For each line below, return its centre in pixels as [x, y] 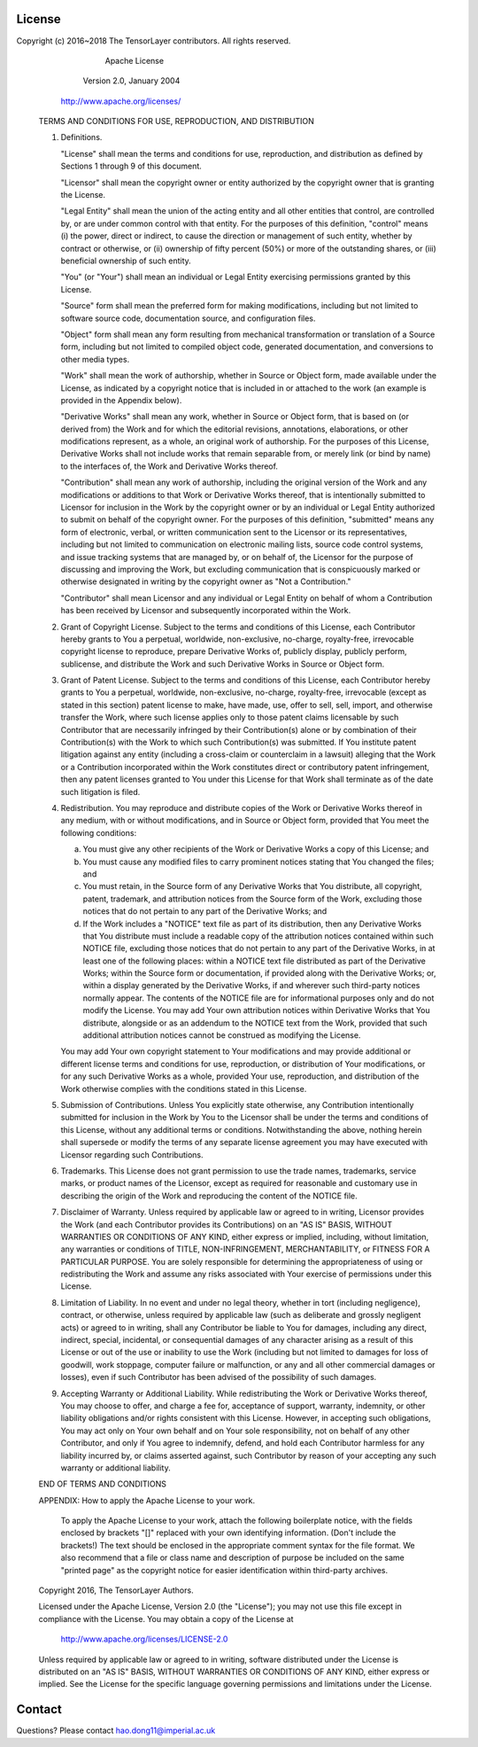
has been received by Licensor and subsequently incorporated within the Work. [206, 611]
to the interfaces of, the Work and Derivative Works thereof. [170, 466]
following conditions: [99, 832]
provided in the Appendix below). [121, 400]
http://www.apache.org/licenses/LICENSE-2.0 [144, 1639]
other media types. [95, 359]
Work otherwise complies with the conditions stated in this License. [184, 1088]
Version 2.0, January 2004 [131, 81]
